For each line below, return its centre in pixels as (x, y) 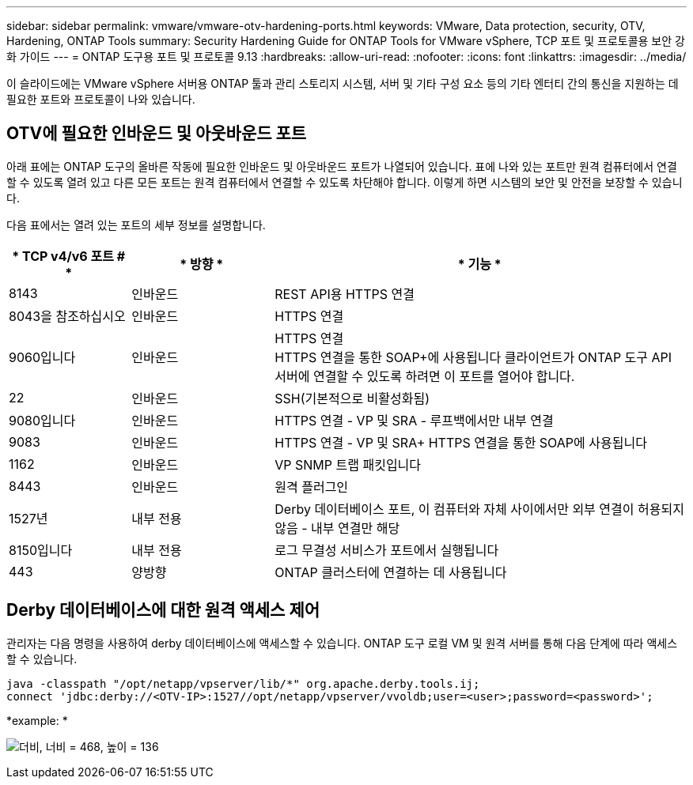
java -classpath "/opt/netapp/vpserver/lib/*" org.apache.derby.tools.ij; (243, 683)
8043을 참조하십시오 (67, 316)
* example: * (37, 720)
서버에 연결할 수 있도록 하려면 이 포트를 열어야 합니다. (425, 376)
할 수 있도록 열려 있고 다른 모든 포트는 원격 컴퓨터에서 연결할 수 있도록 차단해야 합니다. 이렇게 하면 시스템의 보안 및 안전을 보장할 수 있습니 (345, 182)
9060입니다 (42, 357)
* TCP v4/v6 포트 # (69, 256)
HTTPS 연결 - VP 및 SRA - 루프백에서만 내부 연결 (414, 420)
